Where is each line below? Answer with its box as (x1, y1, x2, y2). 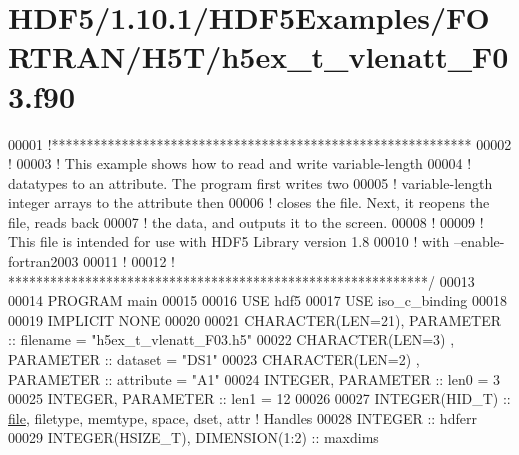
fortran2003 (8, 251, 79, 272)
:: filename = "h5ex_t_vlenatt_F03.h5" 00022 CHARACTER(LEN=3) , (8, 329, 455, 350)
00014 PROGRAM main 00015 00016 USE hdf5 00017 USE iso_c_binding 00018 (8, 290, 508, 311)
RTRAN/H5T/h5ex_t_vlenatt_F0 (8, 36, 509, 77)
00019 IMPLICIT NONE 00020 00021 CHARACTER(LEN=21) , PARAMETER (8, 309, 501, 330)
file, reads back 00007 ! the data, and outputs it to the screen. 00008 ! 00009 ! (8, 211, 484, 232)
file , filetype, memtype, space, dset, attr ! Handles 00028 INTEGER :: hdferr (8, 407, 477, 428)
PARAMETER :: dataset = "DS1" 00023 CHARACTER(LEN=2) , (8, 349, 420, 370)
